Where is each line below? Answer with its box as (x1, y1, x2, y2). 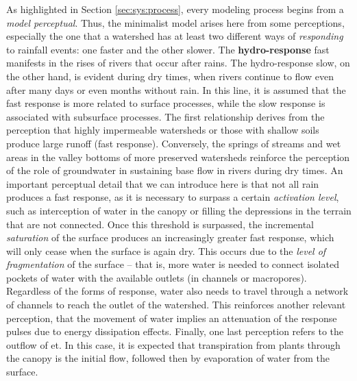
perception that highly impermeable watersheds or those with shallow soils (6, 123, 319, 137)
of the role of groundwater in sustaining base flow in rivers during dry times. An (6, 163, 343, 177)
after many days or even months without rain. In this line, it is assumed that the (6, 82, 346, 97)
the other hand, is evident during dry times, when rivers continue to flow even (6, 69, 334, 83)
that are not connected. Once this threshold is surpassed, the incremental (6, 217, 314, 231)
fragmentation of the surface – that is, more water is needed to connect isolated (6, 257, 339, 271)
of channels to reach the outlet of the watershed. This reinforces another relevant (6, 297, 346, 312)
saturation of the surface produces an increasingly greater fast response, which (6, 230, 334, 245)
